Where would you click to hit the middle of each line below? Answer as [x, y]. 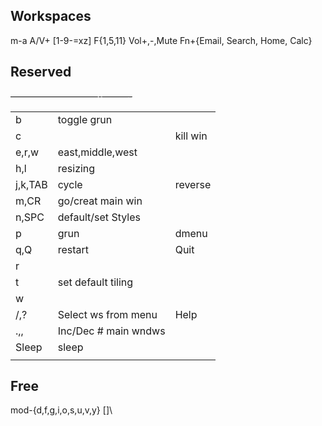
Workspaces [51, 16]
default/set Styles [99, 217]
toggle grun [85, 119]
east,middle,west [97, 152]
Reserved [41, 72]
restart [73, 249]
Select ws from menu [107, 314]
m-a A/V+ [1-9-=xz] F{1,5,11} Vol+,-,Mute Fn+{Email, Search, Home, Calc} [161, 40]
